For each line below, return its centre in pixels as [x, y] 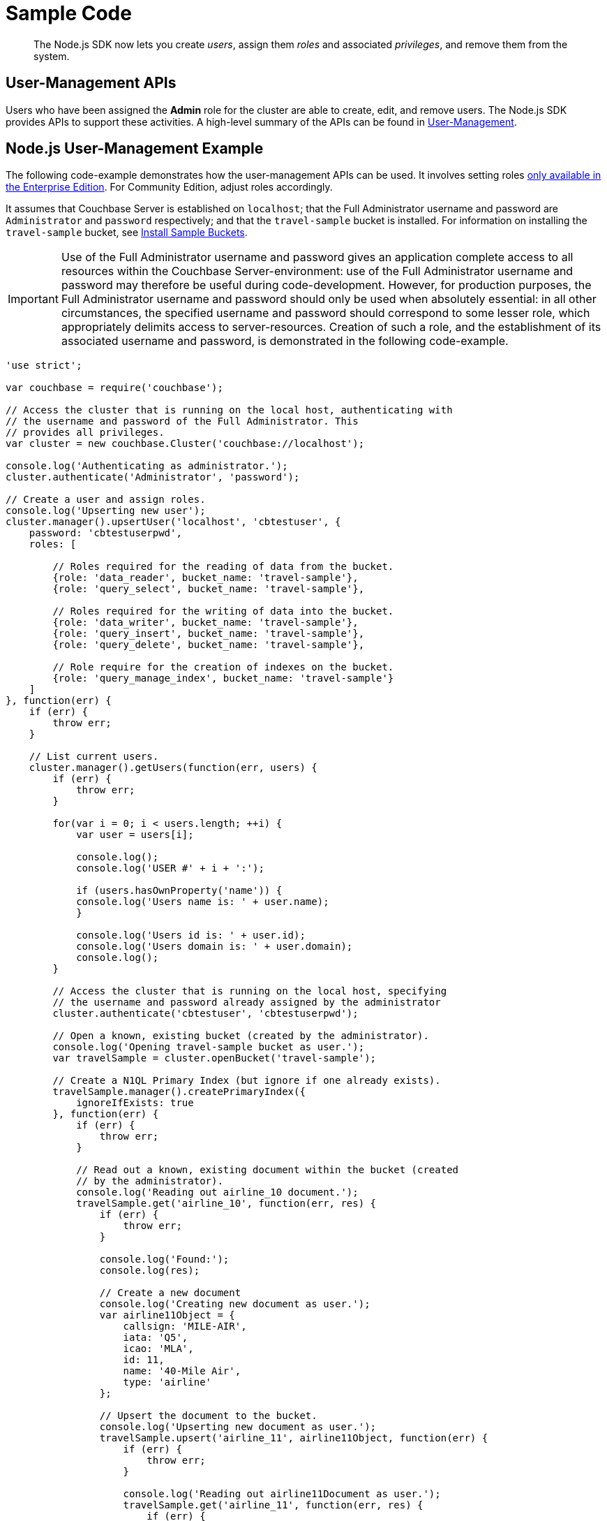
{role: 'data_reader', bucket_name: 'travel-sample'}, [205, 578]
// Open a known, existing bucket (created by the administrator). [241, 1036]
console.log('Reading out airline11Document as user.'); [282, 1494]
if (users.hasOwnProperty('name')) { [179, 891]
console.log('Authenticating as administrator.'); [147, 466]
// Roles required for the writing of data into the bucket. [223, 611]
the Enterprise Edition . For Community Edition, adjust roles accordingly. [169, 187]
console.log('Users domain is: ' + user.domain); [215, 947]
